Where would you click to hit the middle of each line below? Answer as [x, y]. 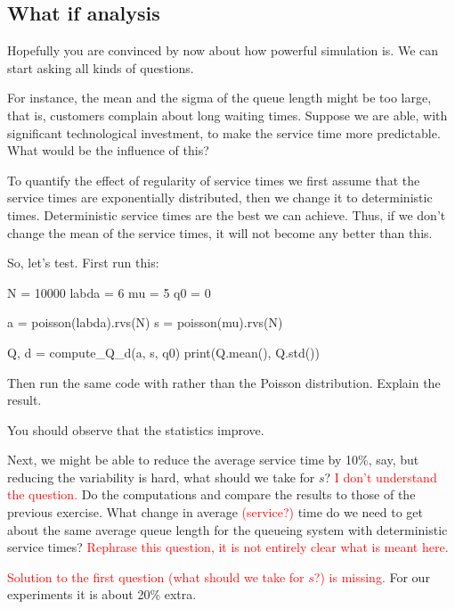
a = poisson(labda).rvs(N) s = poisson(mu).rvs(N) [145, 322]
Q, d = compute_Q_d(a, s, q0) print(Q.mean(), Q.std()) [164, 352]
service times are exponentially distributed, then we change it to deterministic [220, 198]
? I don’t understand [381, 477]
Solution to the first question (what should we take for [156, 576]
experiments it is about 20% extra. [102, 594]
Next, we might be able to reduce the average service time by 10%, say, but [213, 460]
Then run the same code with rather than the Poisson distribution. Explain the [224, 382]
